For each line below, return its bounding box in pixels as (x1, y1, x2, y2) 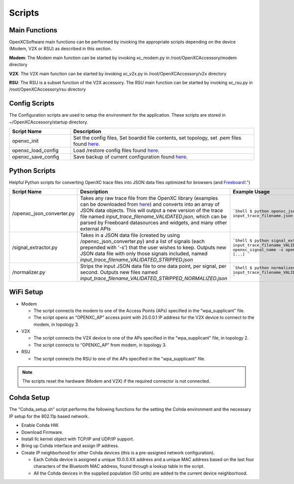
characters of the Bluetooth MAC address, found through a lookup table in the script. (33, 463, 205, 469)
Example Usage (233, 189, 270, 195)
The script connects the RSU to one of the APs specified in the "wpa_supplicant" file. (33, 356, 206, 362)
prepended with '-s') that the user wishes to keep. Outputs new (80, 244, 226, 251)
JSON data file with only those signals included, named (80, 250, 208, 257)
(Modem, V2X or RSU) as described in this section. (9, 46, 112, 51)
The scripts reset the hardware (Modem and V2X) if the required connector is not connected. (22, 378, 210, 384)
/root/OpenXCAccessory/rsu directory (9, 86, 86, 93)
